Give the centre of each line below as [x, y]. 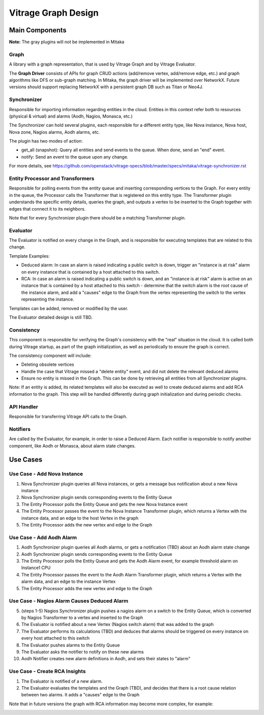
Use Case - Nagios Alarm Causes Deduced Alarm [69, 601]
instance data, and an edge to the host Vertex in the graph [80, 518]
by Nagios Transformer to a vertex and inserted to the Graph [82, 618]
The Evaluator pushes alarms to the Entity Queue [70, 645]
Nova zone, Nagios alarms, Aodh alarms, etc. [55, 132]
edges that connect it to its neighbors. [47, 209]
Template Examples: [29, 256]
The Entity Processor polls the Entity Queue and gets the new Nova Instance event [104, 504]
